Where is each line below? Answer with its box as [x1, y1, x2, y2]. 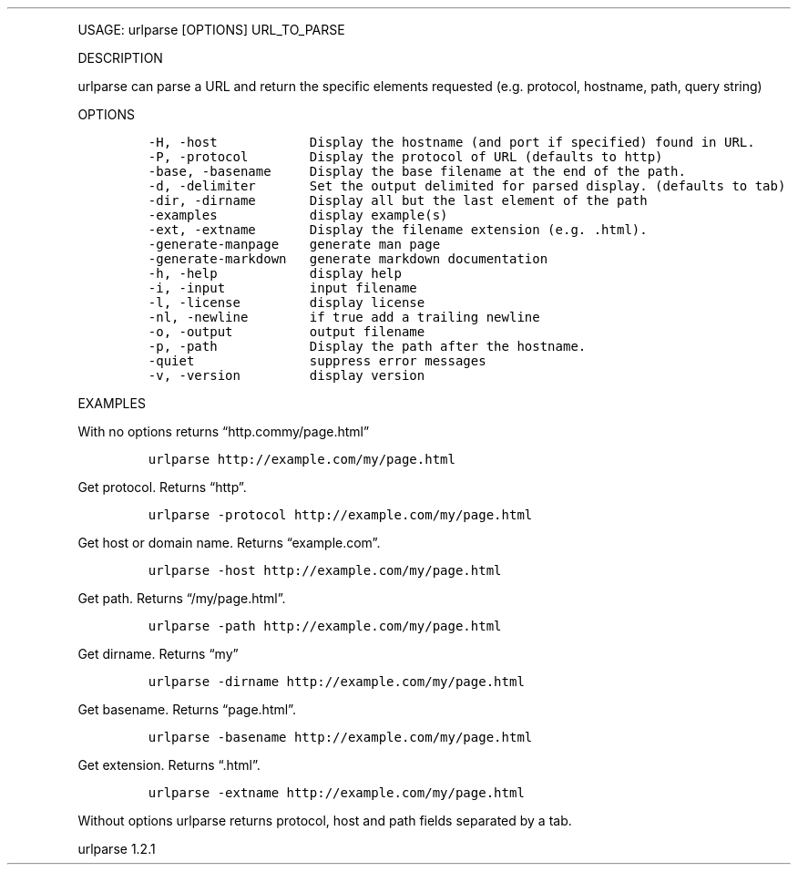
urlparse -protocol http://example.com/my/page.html [148, 508, 533, 522]
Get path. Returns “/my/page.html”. [77, 590, 286, 606]
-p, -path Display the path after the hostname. [148, 339, 587, 354]
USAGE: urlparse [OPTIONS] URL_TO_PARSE [77, 22, 345, 37]
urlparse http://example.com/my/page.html [148, 452, 455, 467]
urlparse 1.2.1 [77, 841, 156, 857]
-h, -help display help [148, 266, 402, 281]
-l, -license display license [148, 295, 425, 310]
